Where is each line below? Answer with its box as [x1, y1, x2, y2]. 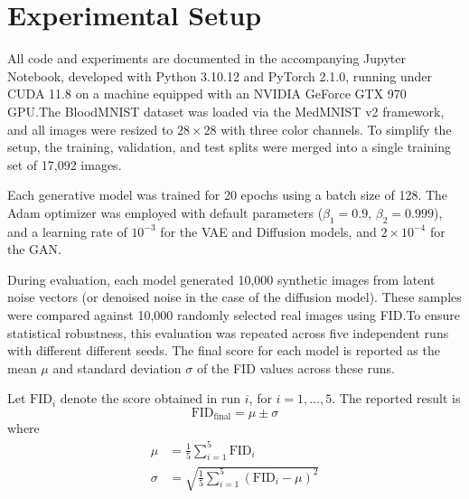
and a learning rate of [7, 221, 127, 240]
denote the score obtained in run [60, 389, 241, 408]
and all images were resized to [7, 119, 174, 138]
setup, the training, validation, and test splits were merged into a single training [7, 137, 451, 156]
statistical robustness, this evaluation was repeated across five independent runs [7, 323, 449, 342]
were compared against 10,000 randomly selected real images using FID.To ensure [7, 306, 461, 325]
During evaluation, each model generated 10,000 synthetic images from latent [7, 269, 436, 288]
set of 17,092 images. [7, 155, 122, 174]
